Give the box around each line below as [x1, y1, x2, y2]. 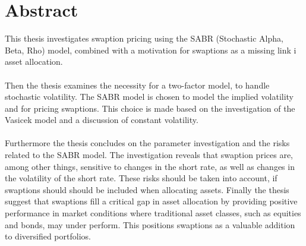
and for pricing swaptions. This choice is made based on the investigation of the [5, 102, 295, 114]
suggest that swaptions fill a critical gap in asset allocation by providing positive [5, 195, 298, 207]
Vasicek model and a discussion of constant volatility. [5, 113, 198, 126]
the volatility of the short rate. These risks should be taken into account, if [5, 172, 277, 184]
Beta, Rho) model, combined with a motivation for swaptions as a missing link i [5, 43, 296, 56]
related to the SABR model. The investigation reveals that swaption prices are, [5, 149, 293, 161]
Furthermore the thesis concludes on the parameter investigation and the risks [5, 137, 290, 149]
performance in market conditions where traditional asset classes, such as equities [5, 207, 301, 219]
